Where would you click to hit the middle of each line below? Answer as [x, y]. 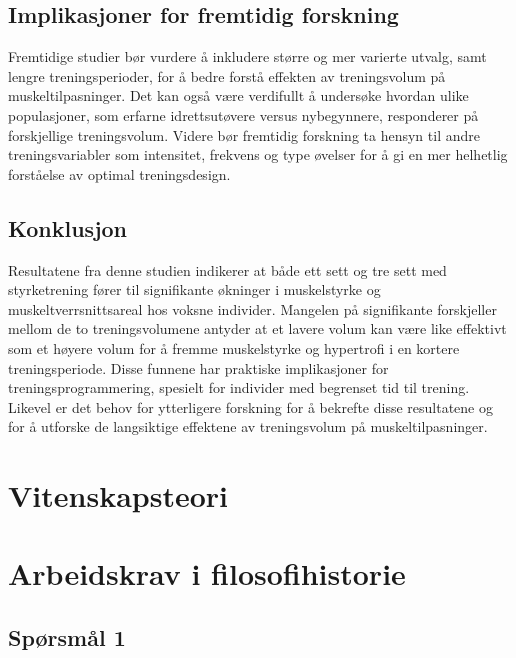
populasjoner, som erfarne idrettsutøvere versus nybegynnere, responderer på [243, 114]
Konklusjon [68, 227]
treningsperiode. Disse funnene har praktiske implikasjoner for [198, 367]
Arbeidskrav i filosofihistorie [207, 573]
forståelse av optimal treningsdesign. [119, 173]
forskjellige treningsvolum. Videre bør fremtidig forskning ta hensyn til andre [244, 134]
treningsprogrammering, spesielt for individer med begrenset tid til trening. [239, 387]
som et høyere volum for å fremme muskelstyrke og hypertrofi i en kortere [234, 347]
